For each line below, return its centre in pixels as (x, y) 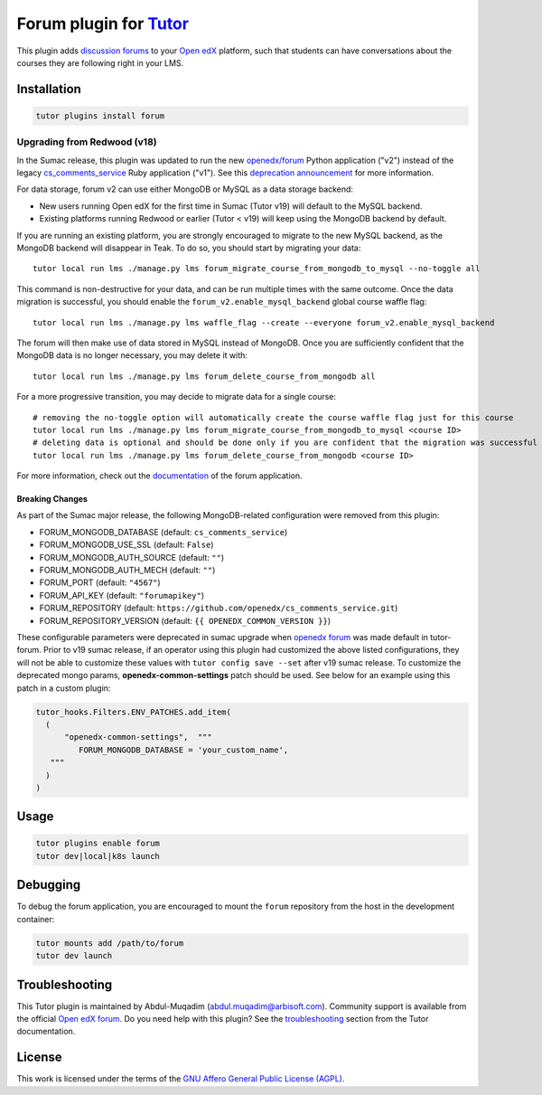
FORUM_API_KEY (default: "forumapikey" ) (122, 595)
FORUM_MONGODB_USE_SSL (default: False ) (126, 545)
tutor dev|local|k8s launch (98, 856)
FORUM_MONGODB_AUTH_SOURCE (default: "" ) (132, 557)
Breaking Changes (52, 499)
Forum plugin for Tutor (103, 24)
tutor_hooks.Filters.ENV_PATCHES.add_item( (134, 712)
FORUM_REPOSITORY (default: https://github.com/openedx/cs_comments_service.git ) (219, 608)
